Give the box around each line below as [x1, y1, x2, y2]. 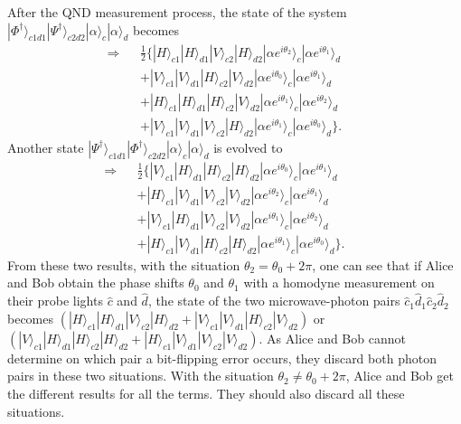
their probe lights [7, 291, 103, 310]
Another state [7, 137, 84, 156]
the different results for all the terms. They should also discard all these [7, 384, 405, 403]
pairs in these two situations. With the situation [7, 366, 274, 385]
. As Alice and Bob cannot [259, 328, 406, 347]
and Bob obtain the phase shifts [7, 273, 184, 292]
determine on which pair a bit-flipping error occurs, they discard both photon [7, 348, 437, 367]
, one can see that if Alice [312, 255, 454, 274]
